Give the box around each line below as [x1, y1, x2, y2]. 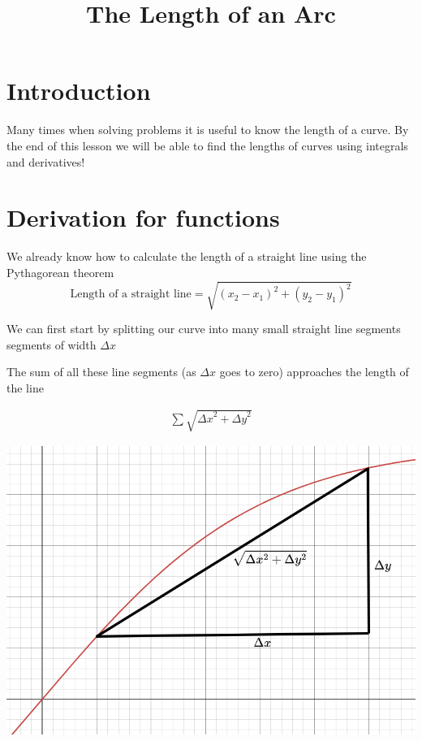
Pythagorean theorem [6, 263, 114, 280]
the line [6, 379, 44, 396]
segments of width [6, 336, 97, 353]
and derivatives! [6, 153, 85, 170]
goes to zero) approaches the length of [219, 363, 409, 380]
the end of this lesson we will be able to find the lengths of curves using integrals [6, 136, 408, 154]
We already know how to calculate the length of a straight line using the [6, 248, 367, 265]
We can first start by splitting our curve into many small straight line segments [6, 319, 401, 336]
